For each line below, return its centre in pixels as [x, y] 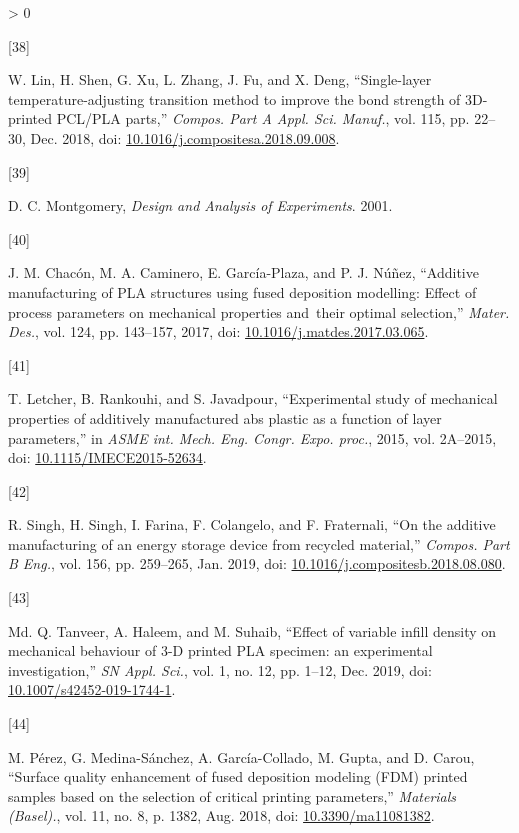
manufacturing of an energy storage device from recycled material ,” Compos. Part [259, 543]
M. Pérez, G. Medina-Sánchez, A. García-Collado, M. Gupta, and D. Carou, [241, 756]
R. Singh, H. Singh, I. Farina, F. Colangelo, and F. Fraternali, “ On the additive [252, 524]
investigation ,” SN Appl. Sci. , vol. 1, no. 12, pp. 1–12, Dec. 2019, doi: [220, 669]
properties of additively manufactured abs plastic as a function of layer [225, 417]
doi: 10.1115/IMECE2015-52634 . [107, 457]
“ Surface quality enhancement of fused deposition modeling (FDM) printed [238, 776]
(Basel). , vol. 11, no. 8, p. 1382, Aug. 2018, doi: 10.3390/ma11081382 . [221, 815]
